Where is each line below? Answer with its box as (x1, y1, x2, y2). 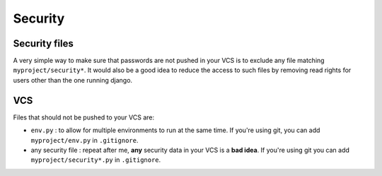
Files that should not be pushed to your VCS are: (13, 113, 155, 122)
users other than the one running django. (13, 76, 133, 84)
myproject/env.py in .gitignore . (30, 136, 139, 144)
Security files (13, 37, 74, 49)
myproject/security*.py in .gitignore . (30, 156, 161, 164)
